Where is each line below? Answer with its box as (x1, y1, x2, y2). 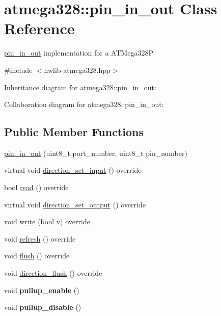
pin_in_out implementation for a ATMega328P (4, 47, 154, 58)
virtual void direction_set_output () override (4, 199, 146, 209)
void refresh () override (4, 233, 76, 244)
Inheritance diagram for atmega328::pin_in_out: (4, 82, 156, 92)
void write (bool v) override (4, 216, 90, 227)
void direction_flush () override (4, 268, 102, 278)
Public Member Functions (4, 124, 144, 140)
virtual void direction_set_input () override (4, 165, 142, 175)
